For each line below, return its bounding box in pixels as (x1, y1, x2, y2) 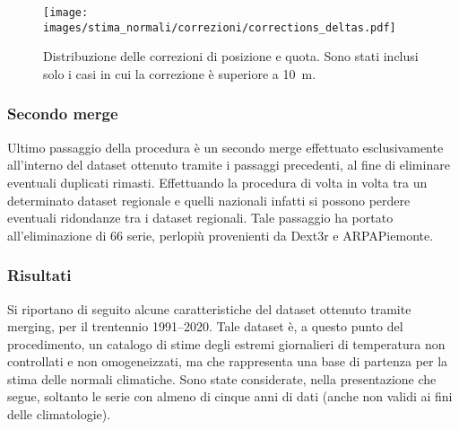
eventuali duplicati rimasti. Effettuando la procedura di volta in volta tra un (7, 172, 428, 191)
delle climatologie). (7, 405, 111, 424)
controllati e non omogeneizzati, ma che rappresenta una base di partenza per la (7, 352, 448, 371)
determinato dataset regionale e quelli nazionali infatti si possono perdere (7, 190, 411, 209)
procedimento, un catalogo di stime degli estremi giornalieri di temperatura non (7, 334, 446, 353)
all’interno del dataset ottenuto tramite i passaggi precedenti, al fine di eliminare (7, 155, 450, 174)
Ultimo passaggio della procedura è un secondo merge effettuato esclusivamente (7, 137, 444, 156)
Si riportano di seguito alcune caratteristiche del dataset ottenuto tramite (7, 299, 411, 318)
